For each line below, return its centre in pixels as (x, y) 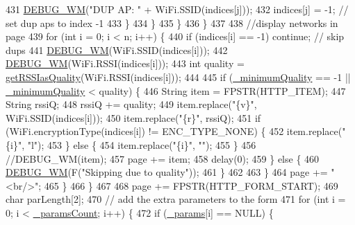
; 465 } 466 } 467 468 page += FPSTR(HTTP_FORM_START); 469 (188, 185)
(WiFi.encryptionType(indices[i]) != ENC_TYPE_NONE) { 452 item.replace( (174, 131)
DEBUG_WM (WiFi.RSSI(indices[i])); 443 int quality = (125, 63)
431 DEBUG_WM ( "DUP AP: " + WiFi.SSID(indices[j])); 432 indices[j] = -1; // (177, 9)
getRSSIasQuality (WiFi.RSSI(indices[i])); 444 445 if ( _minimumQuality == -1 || (178, 76)
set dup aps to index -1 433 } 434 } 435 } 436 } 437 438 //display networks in (172, 22)
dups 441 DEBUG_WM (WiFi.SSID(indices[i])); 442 (117, 49)
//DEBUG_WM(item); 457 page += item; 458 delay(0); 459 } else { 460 (163, 158)
